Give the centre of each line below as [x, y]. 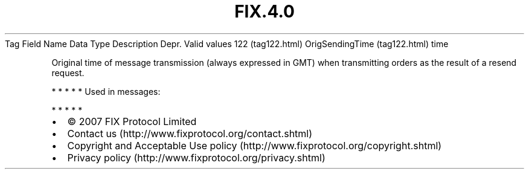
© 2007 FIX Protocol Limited [132, 121]
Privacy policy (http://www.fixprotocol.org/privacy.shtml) [196, 157]
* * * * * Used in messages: [106, 91]
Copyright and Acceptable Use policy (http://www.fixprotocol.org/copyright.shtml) [255, 145]
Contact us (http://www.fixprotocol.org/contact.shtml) [190, 133]
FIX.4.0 [264, 11]
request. [68, 72]
